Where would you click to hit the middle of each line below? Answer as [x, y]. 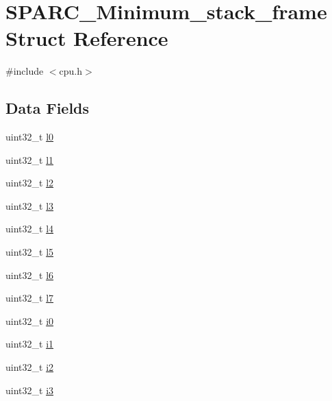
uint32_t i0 [30, 320]
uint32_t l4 [30, 229]
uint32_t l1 [30, 159]
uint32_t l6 [30, 275]
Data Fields [48, 108]
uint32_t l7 [30, 298]
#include [25, 71]
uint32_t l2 [30, 183]
